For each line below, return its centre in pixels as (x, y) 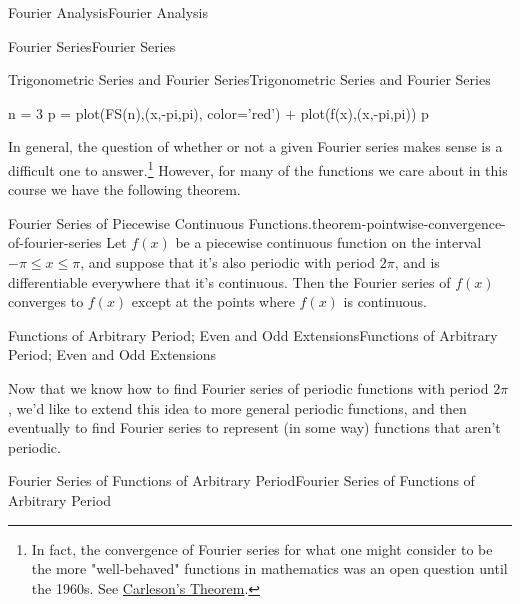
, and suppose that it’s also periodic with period (228, 262)
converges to (46, 301)
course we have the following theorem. (124, 189)
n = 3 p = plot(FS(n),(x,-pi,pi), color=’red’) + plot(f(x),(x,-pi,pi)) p (218, 112)
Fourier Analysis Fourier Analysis (108, 12)
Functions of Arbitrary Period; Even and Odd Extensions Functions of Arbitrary (253, 334)
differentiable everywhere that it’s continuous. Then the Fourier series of (229, 281)
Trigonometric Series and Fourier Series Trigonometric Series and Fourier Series (249, 79)
